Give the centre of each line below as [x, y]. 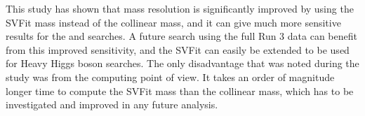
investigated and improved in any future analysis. [112, 104]
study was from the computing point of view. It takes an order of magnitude [170, 77]
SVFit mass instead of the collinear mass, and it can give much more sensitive [173, 22]
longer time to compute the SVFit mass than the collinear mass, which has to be [180, 90]
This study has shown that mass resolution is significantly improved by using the [180, 8]
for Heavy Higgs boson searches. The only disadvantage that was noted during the [182, 63]
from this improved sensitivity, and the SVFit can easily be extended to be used [178, 49]
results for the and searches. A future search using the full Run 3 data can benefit [181, 36]
